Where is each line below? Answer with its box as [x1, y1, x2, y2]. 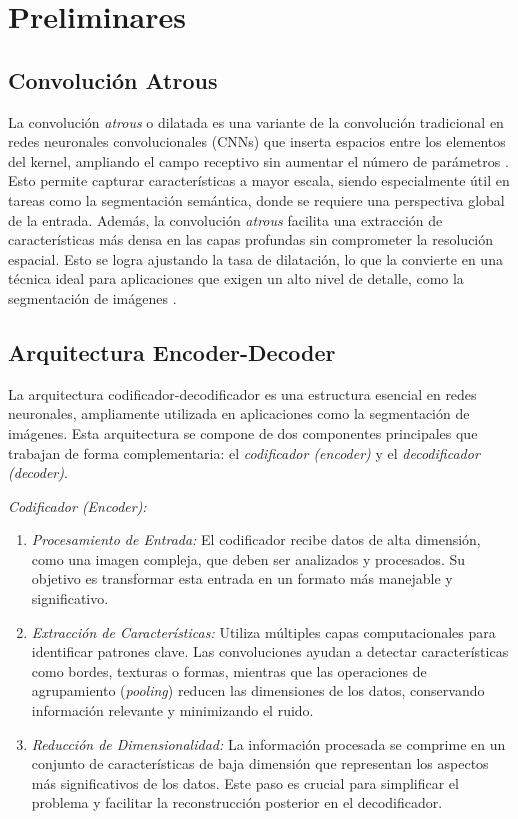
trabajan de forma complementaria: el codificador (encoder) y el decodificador [8, 442, 480, 463]
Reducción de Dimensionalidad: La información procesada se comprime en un [31, 733, 506, 754]
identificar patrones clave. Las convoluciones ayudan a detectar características [31, 641, 509, 662]
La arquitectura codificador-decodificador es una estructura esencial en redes [8, 383, 477, 404]
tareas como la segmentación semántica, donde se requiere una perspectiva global [8, 189, 505, 210]
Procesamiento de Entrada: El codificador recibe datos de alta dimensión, [31, 529, 481, 550]
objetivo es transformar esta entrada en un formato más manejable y [31, 568, 453, 589]
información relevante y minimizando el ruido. [31, 700, 314, 721]
